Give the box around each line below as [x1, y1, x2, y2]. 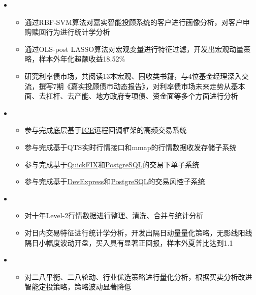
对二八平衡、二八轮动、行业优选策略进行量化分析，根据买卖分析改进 [24, 271, 252, 282]
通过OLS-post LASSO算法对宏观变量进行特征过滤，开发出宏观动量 [24, 43, 244, 54]
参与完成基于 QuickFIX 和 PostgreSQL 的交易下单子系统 [24, 159, 200, 169]
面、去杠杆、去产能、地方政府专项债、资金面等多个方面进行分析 [24, 91, 238, 101]
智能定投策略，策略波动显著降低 [24, 281, 132, 292]
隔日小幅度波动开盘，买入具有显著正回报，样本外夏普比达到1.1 [24, 237, 233, 248]
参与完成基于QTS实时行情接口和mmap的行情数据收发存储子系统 [24, 141, 237, 152]
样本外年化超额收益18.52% [39, 53, 125, 64]
